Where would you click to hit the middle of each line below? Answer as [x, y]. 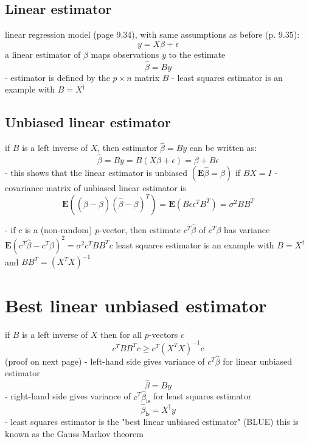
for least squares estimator [202, 396]
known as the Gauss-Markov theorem [74, 433]
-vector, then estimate [140, 229]
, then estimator [127, 148]
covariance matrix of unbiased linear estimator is [95, 188]
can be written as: [223, 148]
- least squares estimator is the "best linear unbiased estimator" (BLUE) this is [152, 422]
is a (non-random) [58, 229]
